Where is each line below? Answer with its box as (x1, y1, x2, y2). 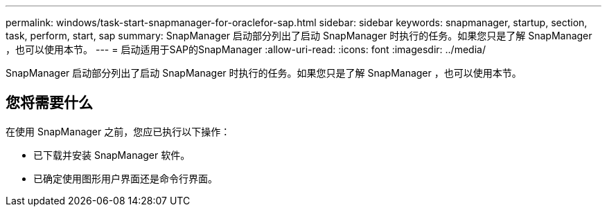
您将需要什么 (6, 94, 93, 112)
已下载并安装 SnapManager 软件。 (33, 148, 191, 161)
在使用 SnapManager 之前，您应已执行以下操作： (6, 125, 231, 137)
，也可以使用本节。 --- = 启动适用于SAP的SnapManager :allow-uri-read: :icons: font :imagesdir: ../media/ (6, 44, 486, 55)
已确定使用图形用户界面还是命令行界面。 (33, 172, 218, 184)
